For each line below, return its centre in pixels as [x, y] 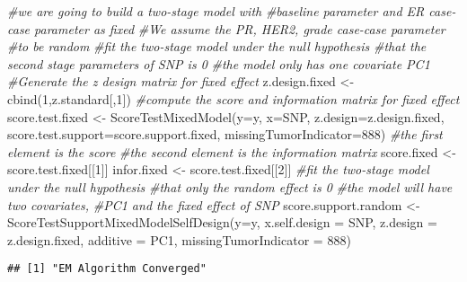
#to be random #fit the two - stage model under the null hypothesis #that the [217, 46]
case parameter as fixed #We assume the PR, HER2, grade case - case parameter [226, 28]
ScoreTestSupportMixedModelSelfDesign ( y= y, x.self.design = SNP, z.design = [222, 222]
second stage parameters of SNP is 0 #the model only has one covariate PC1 [219, 63]
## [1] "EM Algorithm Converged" [107, 269]
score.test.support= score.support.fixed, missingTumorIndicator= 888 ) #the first [225, 134]
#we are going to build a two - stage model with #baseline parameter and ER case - [232, 11]
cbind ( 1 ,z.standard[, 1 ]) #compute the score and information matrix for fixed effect [233, 98]
